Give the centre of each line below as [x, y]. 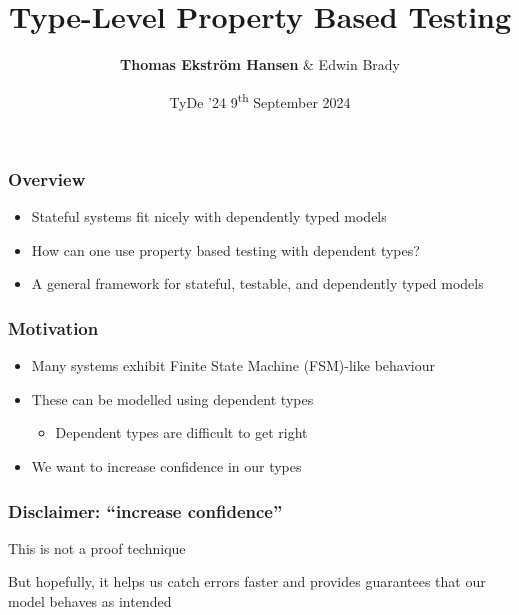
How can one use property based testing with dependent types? [225, 249]
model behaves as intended [90, 601]
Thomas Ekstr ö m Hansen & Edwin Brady [260, 64]
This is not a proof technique [97, 547]
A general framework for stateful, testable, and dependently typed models [257, 283]
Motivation [53, 327]
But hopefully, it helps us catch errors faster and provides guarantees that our [247, 581]
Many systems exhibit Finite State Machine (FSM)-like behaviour [233, 365]
